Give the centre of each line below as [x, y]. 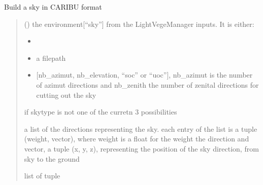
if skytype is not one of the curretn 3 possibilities [101, 112]
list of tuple [42, 176]
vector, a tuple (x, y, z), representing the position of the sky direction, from [141, 148]
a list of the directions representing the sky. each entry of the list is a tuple [141, 128]
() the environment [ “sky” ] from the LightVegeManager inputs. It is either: [139, 24]
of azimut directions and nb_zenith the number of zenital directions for [147, 84]
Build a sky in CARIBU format [53, 7]
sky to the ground [52, 158]
